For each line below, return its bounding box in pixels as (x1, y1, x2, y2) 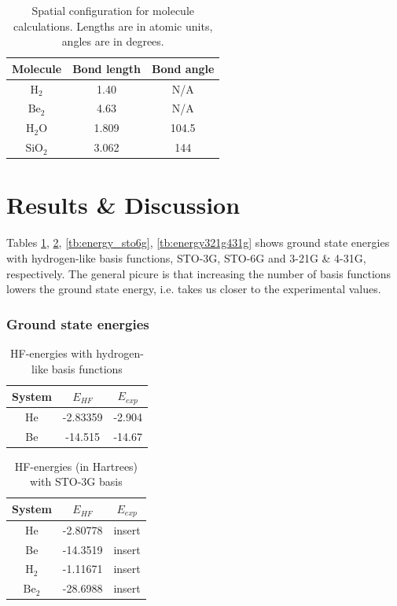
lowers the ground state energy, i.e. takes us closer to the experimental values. (6, 281, 381, 297)
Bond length (72, 60, 141, 76)
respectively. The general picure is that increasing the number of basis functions (6, 265, 391, 281)
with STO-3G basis (30, 473, 123, 490)
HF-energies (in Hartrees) (14, 457, 138, 474)
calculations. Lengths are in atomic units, (13, 17, 213, 34)
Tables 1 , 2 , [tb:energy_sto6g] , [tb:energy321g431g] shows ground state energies (6, 234, 390, 251)
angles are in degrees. (61, 33, 164, 50)
